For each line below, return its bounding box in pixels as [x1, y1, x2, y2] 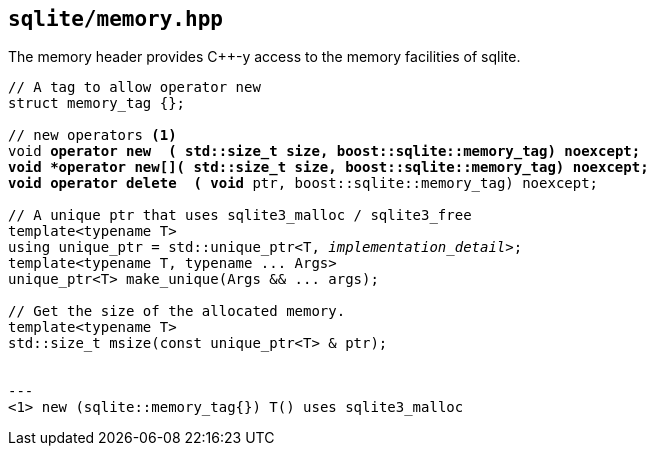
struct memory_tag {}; [8, 95, 186, 112]
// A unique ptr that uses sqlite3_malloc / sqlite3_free [8, 207, 472, 224]
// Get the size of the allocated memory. [8, 303, 346, 320]
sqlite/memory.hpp [8, 7, 223, 31]
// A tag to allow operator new [8, 79, 261, 96]
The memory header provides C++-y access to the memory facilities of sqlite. [8, 48, 521, 66]
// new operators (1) [8, 127, 177, 144]
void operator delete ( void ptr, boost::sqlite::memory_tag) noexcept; [8, 175, 599, 192]
